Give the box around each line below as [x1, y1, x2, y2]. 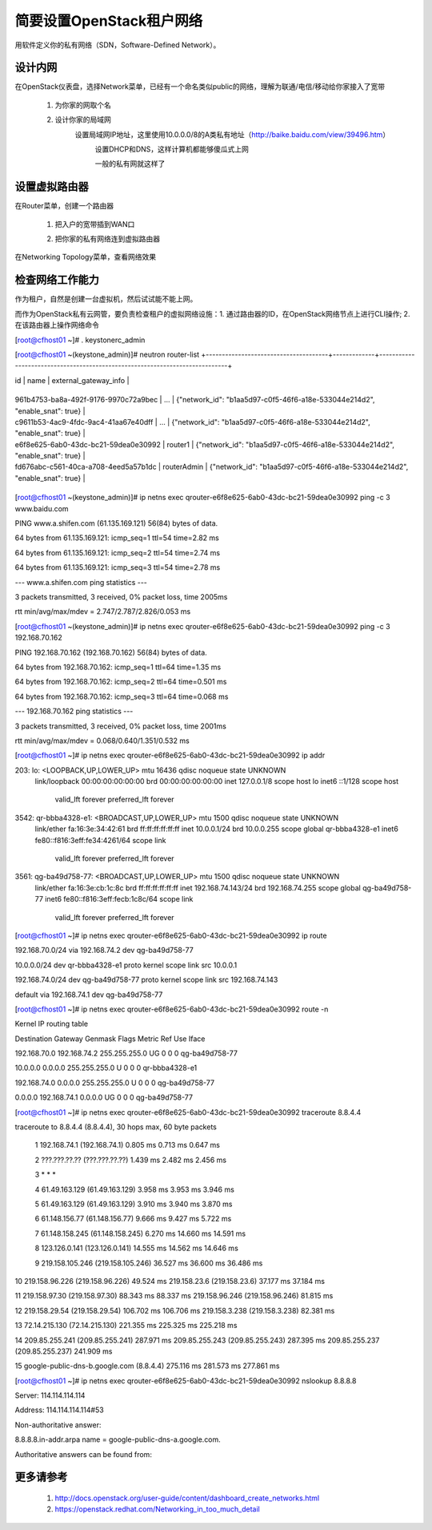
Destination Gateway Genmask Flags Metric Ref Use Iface [14, 1034, 206, 1044]
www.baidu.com [14, 503, 69, 513]
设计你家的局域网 [54, 115, 111, 124]
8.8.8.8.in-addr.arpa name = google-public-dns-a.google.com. [14, 1435, 222, 1444]
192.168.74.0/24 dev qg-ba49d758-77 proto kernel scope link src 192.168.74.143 [14, 975, 278, 985]
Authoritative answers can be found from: [14, 1449, 152, 1459]
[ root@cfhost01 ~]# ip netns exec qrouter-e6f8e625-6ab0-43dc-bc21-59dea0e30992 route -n [14, 1004, 329, 1014]
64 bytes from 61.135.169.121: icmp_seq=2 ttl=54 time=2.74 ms [14, 547, 220, 557]
